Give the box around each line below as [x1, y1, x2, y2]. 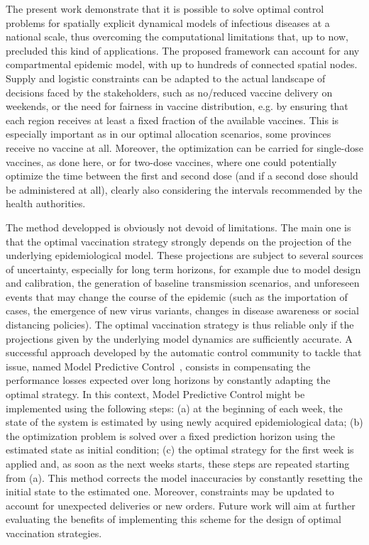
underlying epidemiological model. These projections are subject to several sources [6, 248, 363, 263]
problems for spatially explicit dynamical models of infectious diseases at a [6, 15, 330, 30]
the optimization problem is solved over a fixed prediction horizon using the [6, 428, 335, 443]
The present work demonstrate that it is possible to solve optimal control [6, 1, 324, 16]
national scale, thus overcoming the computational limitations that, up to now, [6, 29, 348, 44]
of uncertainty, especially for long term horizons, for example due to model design [6, 261, 361, 276]
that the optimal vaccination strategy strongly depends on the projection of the [6, 233, 351, 248]
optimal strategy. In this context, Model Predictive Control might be [6, 387, 305, 402]
